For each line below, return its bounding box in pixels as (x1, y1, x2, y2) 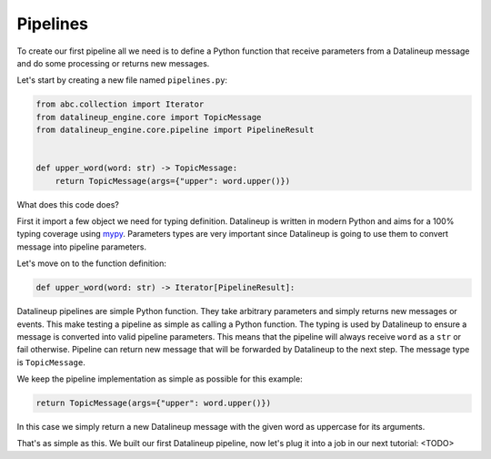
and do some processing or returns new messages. (16, 57, 210, 68)
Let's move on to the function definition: (16, 258, 167, 269)
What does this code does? (16, 199, 120, 209)
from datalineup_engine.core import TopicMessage (35, 112, 262, 122)
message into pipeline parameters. (16, 241, 147, 252)
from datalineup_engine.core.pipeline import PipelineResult (35, 125, 315, 136)
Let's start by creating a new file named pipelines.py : (16, 75, 227, 86)
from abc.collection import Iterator (35, 99, 205, 109)
